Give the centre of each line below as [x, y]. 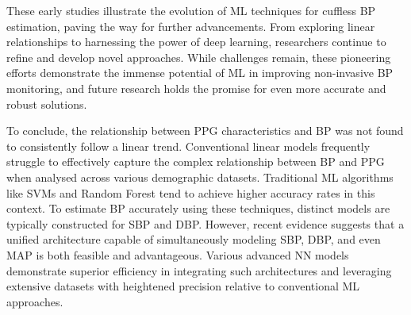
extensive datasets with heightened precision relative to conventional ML [183, 286]
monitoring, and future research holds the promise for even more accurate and [196, 88]
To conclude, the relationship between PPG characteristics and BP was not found [205, 131]
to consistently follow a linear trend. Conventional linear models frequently [188, 146]
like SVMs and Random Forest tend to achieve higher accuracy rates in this [191, 192]
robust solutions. [47, 104]
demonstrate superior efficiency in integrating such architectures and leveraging [199, 270]
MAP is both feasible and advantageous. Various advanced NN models [178, 254]
